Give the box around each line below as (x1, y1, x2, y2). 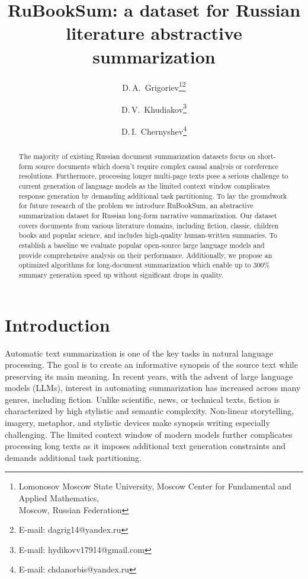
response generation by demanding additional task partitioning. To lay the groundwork (18, 190, 287, 201)
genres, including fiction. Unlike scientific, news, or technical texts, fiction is (5, 393, 280, 405)
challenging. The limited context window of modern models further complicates (5, 428, 293, 440)
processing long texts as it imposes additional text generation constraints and (5, 440, 286, 452)
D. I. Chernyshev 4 (121, 123, 187, 137)
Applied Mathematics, (18, 492, 100, 504)
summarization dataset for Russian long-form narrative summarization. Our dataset (18, 210, 277, 220)
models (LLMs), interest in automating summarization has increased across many (5, 381, 301, 394)
